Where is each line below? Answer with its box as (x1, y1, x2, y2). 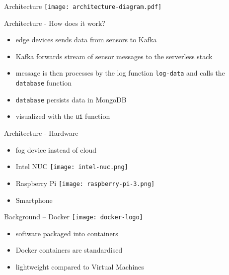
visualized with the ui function (15, 111, 110, 121)
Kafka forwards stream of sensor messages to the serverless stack (15, 51, 213, 61)
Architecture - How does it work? (4, 17, 105, 28)
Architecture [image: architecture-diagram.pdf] (4, 1, 162, 11)
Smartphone (15, 194, 53, 205)
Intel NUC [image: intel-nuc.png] (15, 161, 128, 172)
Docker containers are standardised (15, 245, 123, 255)
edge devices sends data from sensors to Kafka (15, 34, 157, 45)
